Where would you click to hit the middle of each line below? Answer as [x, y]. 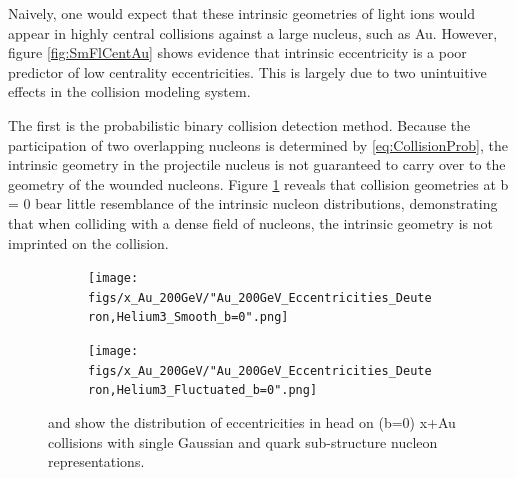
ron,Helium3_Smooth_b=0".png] [188, 317]
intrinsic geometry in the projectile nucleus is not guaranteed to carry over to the [257, 164]
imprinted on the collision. [88, 242]
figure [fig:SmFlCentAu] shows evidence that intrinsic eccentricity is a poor [237, 52]
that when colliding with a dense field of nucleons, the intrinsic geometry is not [250, 222]
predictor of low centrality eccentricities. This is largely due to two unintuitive [247, 71]
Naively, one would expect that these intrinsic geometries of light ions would [242, 13]
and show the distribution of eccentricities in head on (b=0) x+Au [252, 422]
